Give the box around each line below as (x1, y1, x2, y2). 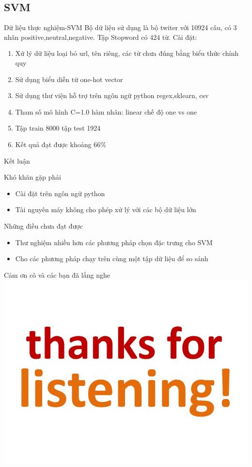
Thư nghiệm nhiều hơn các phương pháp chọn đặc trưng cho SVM (15, 237, 213, 247)
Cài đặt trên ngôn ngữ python (15, 188, 105, 198)
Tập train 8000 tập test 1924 (15, 123, 101, 133)
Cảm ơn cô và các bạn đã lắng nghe (4, 269, 110, 280)
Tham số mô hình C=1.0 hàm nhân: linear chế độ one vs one (15, 106, 197, 117)
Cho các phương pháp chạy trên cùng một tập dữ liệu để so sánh (15, 253, 208, 264)
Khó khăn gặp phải (4, 172, 61, 182)
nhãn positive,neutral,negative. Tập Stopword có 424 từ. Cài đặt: (4, 32, 197, 42)
